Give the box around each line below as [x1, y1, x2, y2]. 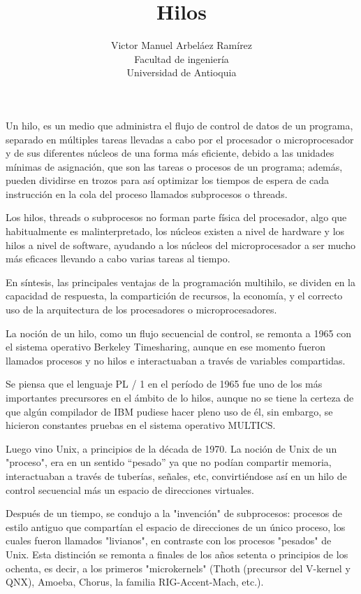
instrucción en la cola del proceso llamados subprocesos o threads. [6, 186, 288, 201]
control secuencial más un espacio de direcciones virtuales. [6, 482, 254, 497]
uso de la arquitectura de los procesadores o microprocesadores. [6, 302, 277, 317]
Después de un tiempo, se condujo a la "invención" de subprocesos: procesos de [6, 506, 342, 521]
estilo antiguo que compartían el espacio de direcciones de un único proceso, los [6, 519, 346, 534]
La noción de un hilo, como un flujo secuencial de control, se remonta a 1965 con [6, 325, 352, 340]
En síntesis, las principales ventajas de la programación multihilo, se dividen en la [6, 274, 355, 289]
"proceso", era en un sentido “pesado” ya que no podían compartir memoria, [6, 455, 332, 469]
